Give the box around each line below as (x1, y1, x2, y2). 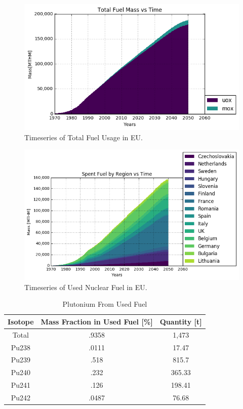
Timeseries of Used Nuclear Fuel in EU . (24, 281, 147, 292)
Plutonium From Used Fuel (62, 299, 147, 309)
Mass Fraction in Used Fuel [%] (40, 316, 153, 326)
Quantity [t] (159, 316, 202, 326)
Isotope (8, 316, 34, 326)
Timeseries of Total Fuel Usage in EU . (24, 132, 143, 142)
